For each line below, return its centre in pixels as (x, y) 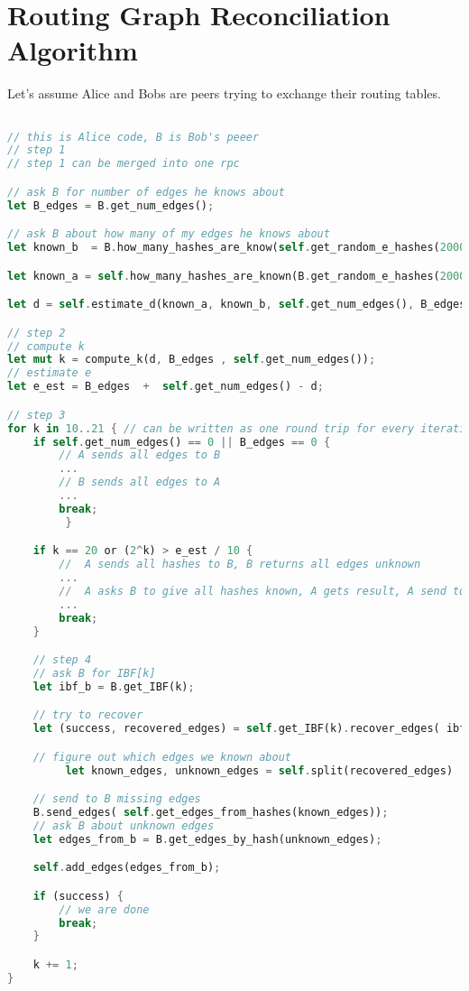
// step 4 (62, 660)
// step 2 (37, 333)
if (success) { (78, 896)
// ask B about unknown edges (124, 825)
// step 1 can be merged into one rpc (124, 164)
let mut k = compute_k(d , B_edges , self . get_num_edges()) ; (192, 360)
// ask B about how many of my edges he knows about (169, 234)
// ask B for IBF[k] (94, 673)
